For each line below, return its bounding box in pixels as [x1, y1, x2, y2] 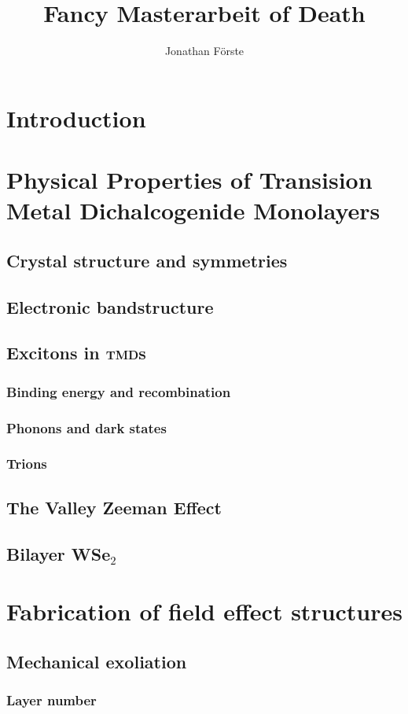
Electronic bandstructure [6, 294, 214, 318]
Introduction [6, 101, 146, 134]
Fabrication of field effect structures [6, 595, 403, 628]
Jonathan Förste [164, 42, 244, 59]
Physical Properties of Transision [6, 164, 373, 196]
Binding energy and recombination [6, 381, 231, 401]
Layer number [6, 690, 97, 709]
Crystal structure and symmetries [6, 248, 288, 272]
